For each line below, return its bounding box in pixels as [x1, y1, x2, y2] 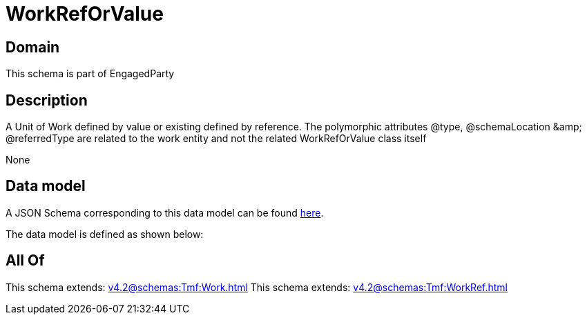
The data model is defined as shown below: [6, 228, 204, 240]
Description [6, 91, 88, 109]
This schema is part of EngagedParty [6, 68, 175, 80]
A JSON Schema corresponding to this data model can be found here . [6, 206, 324, 219]
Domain [6, 38, 60, 56]
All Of [6, 252, 45, 270]
